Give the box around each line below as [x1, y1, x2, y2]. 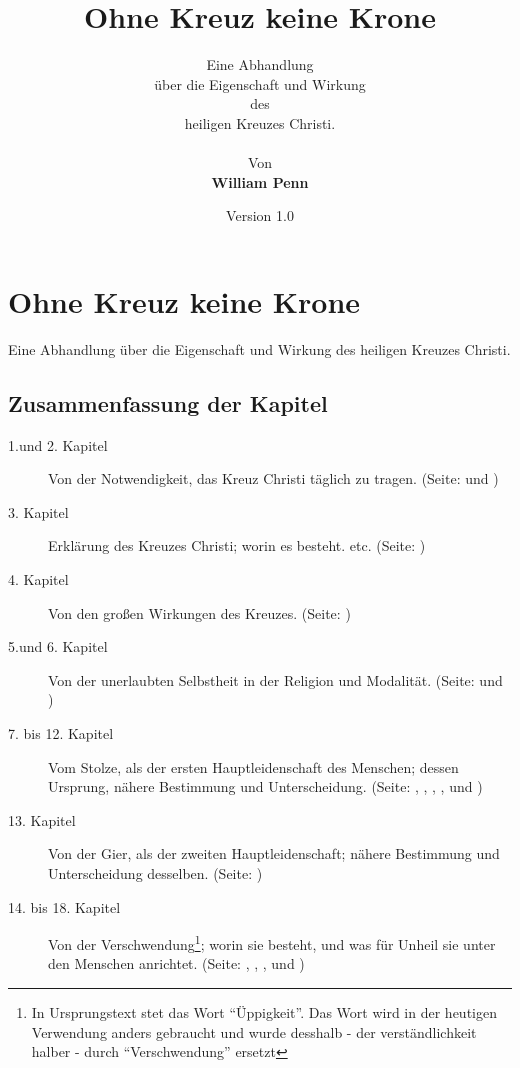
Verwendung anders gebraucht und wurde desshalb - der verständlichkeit [31, 1021, 477, 1042]
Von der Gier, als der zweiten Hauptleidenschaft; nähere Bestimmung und [48, 843, 500, 864]
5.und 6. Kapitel [8, 636, 108, 657]
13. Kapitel [8, 809, 76, 830]
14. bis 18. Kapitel [8, 896, 121, 917]
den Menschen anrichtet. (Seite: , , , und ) [48, 953, 305, 974]
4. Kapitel [8, 568, 69, 589]
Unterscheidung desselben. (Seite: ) [48, 862, 263, 883]
